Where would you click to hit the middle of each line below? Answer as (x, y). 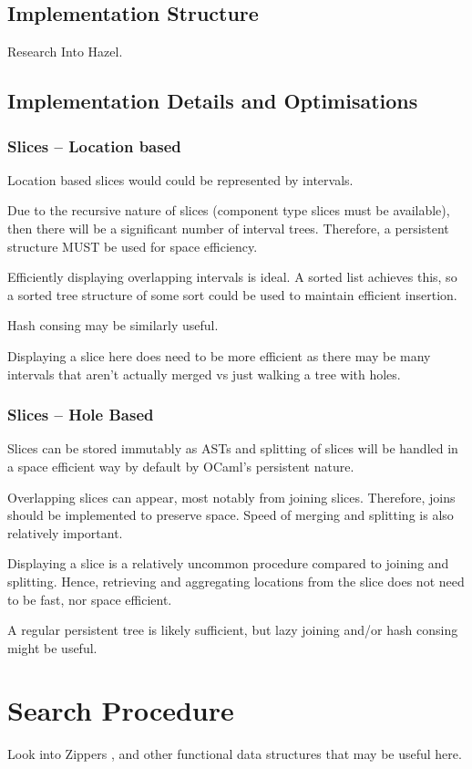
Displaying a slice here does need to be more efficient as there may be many (219, 355)
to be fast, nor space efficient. (90, 599)
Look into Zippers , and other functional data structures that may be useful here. (235, 754)
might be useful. (52, 647)
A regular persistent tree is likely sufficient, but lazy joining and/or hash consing (233, 630)
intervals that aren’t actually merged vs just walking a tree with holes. (204, 374)
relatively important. (65, 532)
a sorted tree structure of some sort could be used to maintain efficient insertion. (232, 294)
